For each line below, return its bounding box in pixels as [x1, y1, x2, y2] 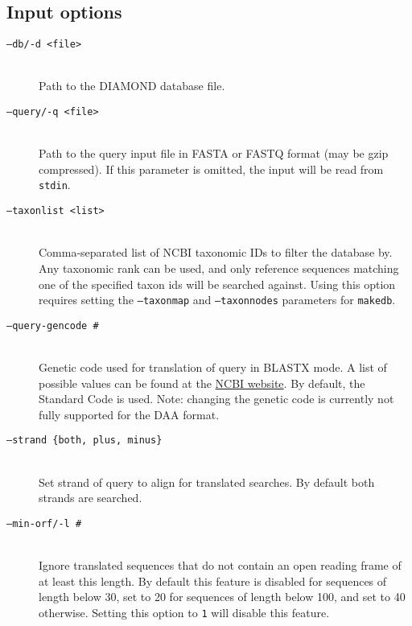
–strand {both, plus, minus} [6, 434, 163, 447]
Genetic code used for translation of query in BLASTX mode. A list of [39, 359, 387, 376]
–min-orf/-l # [6, 517, 82, 529]
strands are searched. [39, 489, 142, 506]
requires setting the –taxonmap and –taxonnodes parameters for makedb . [39, 291, 396, 308]
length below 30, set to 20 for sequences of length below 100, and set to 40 [39, 588, 406, 605]
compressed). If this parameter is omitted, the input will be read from [39, 160, 384, 177]
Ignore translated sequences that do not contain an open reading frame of [39, 557, 402, 574]
